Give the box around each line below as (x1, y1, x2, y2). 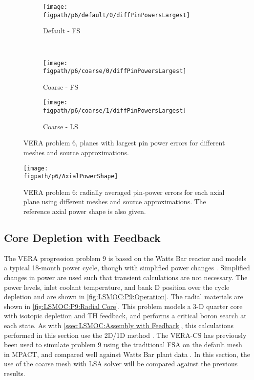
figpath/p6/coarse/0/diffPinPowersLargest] (43, 68, 187, 75)
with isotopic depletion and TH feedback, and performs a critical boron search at (4, 310, 247, 321)
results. (4, 368, 25, 378)
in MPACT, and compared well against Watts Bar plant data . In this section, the (4, 349, 251, 359)
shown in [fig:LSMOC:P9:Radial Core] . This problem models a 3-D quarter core (4, 301, 243, 311)
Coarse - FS (43, 81, 79, 92)
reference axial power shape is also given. (23, 206, 146, 216)
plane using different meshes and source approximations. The (23, 196, 206, 207)
